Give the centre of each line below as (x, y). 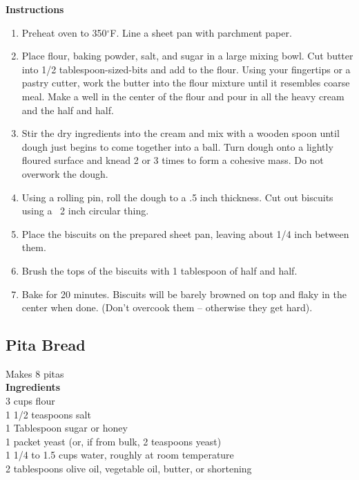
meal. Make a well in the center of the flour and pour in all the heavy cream (183, 96)
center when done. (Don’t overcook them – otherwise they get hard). (167, 307)
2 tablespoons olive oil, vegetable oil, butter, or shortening (129, 469)
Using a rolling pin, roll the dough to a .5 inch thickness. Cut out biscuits (177, 197)
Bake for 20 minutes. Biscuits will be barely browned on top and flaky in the (184, 294)
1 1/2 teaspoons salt (48, 414)
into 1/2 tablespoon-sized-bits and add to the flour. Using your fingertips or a (186, 69)
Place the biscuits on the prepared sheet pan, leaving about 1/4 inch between (185, 233)
